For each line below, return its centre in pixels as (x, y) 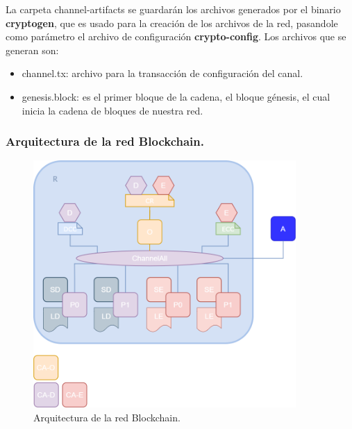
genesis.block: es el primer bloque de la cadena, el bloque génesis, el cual (176, 96)
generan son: (32, 50)
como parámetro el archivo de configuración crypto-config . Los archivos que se (176, 36)
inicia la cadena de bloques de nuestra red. (112, 110)
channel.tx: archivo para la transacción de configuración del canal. (162, 73)
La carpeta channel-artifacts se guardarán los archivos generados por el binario (173, 9)
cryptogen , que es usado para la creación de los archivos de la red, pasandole (172, 23)
